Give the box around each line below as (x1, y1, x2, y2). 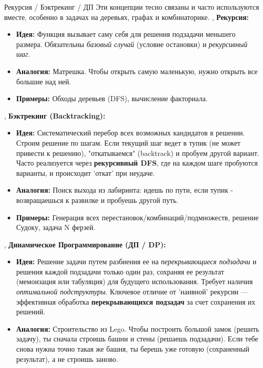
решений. (16, 306, 46, 317)
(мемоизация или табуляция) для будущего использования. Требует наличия (16, 276, 253, 287)
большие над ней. (16, 76, 71, 86)
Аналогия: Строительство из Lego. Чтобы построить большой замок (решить (16, 323, 259, 334)
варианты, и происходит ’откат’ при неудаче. (16, 167, 155, 178)
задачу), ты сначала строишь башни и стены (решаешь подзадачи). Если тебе (16, 333, 258, 344)
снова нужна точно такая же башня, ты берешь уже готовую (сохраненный (16, 343, 250, 354)
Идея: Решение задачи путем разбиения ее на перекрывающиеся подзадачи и (16, 256, 257, 267)
